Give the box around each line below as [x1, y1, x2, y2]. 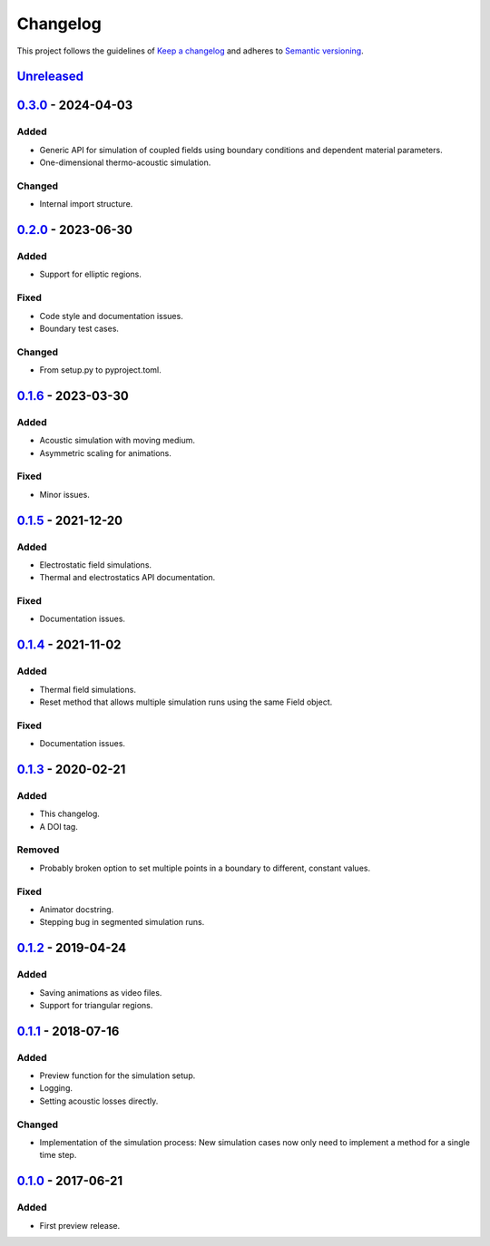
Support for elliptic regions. [39, 268, 142, 280]
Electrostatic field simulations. [39, 559, 152, 570]
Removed [16, 843, 60, 856]
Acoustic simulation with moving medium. [39, 435, 195, 446]
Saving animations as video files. [39, 987, 162, 998]
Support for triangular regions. [39, 999, 153, 1010]
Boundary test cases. [39, 323, 120, 334]
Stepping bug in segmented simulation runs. [39, 917, 205, 928]
